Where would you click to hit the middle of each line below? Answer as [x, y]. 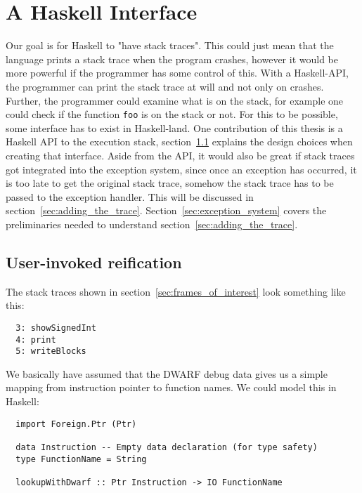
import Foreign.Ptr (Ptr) [76, 424]
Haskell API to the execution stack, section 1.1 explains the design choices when [179, 142]
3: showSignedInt [56, 328]
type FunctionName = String [81, 459]
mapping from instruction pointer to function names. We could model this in [171, 387]
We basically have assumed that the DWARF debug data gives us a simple [167, 373]
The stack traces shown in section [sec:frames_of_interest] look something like [176, 291]
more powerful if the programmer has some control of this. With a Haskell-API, [177, 73]
